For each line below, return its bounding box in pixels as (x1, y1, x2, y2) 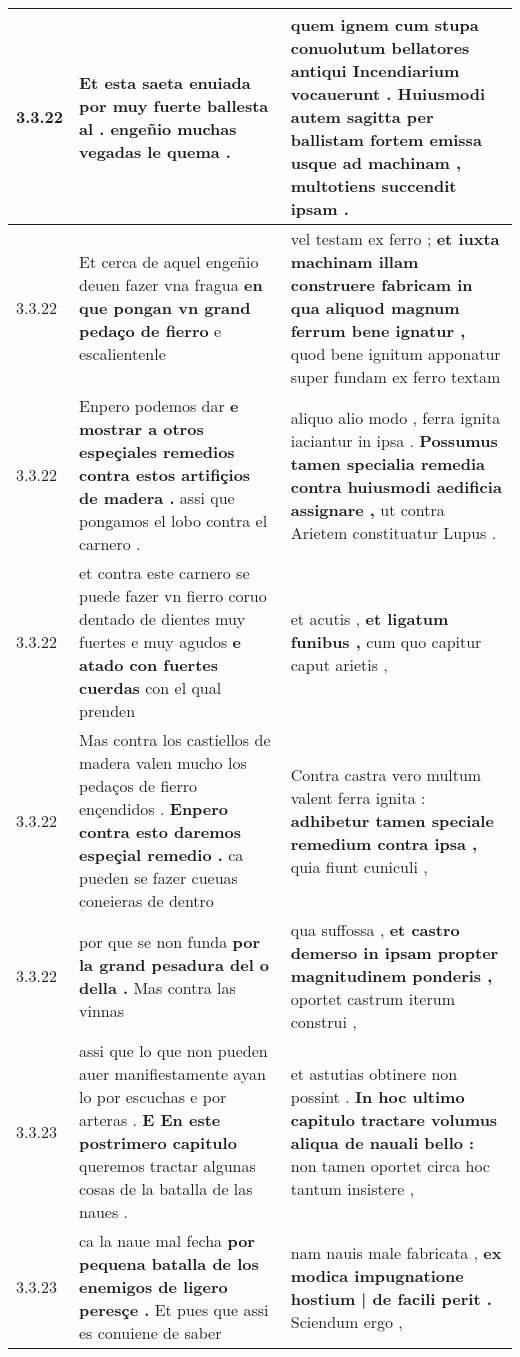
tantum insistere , (290, 1177, 415, 1200)
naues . (79, 1200, 128, 1223)
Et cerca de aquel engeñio (79, 250, 259, 273)
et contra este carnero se (79, 561, 250, 584)
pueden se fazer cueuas (79, 866, 238, 889)
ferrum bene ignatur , (290, 319, 466, 342)
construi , (290, 1010, 357, 1033)
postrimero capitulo (79, 1131, 237, 1154)
